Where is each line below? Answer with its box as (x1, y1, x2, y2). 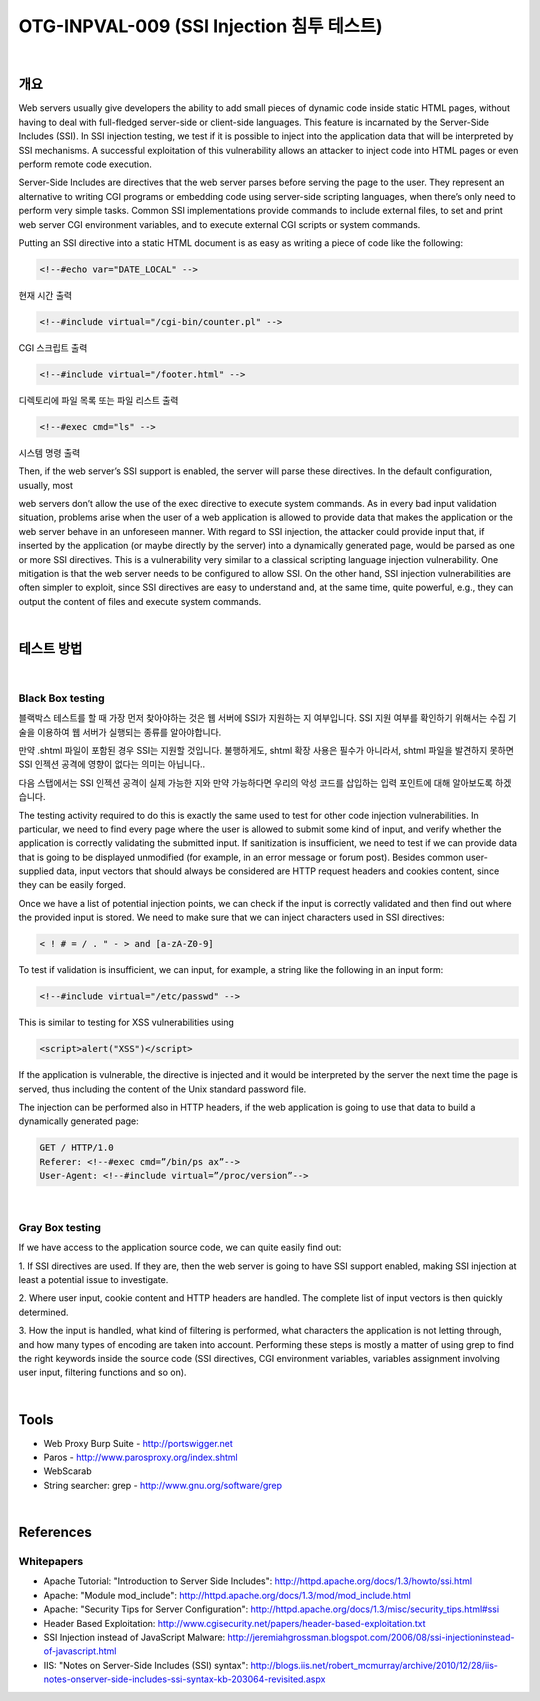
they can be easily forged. (18, 879, 127, 891)
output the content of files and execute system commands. (18, 595, 262, 607)
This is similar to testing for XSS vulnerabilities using (18, 1016, 235, 1029)
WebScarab (43, 1465, 92, 1477)
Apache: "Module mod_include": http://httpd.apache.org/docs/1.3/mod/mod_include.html (43, 1589, 412, 1601)
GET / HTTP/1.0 (39, 1142, 114, 1154)
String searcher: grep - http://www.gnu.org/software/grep (43, 1479, 283, 1491)
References (18, 1524, 92, 1541)
